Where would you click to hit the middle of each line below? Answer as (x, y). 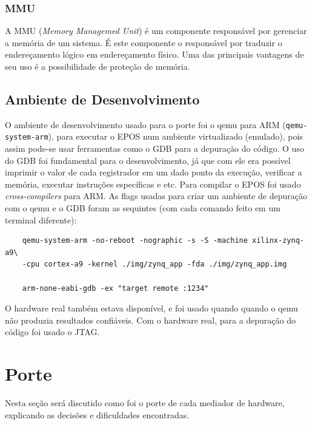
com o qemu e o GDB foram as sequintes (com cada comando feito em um (143, 208)
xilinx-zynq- (278, 241)
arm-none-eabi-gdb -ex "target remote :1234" (115, 288)
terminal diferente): (41, 219)
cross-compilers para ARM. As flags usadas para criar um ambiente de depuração (156, 196)
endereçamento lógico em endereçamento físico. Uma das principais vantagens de (154, 54)
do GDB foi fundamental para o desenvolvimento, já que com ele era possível (148, 160)
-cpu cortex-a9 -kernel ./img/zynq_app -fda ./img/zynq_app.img (154, 264)
